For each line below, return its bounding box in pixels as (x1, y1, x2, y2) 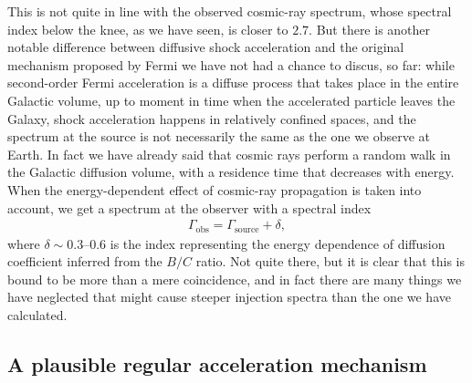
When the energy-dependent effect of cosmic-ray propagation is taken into (7, 180, 422, 199)
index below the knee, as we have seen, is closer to (7, 19, 288, 38)
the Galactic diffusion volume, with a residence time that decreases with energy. (7, 162, 455, 181)
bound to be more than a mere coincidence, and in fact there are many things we (7, 269, 462, 288)
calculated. (7, 305, 68, 324)
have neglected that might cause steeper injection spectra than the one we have (7, 287, 451, 306)
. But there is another (309, 19, 431, 38)
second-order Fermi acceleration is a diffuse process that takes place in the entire (7, 73, 459, 92)
